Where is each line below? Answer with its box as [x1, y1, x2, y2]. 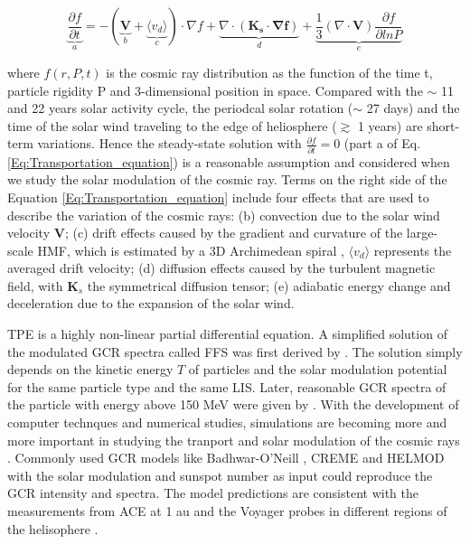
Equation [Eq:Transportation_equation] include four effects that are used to [7, 187, 429, 206]
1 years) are [357, 116, 423, 135]
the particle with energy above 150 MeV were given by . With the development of [7, 395, 459, 414]
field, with [7, 276, 63, 295]
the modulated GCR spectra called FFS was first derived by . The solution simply [7, 342, 463, 361]
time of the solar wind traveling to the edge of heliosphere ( [7, 116, 337, 135]
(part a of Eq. [343, 134, 421, 153]
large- [406, 223, 438, 242]
